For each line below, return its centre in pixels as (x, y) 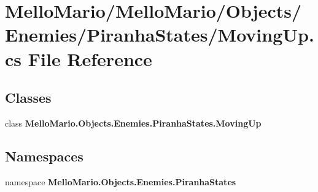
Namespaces (44, 156)
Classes (28, 98)
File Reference (90, 58)
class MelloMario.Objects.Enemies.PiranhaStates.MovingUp (133, 123)
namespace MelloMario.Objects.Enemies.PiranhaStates (121, 181)
